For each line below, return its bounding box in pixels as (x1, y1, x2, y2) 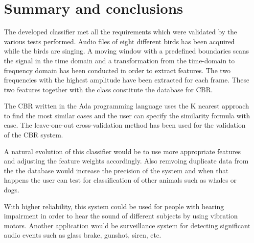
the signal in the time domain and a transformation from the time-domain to (4, 55, 235, 65)
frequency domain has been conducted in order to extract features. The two (4, 65, 231, 75)
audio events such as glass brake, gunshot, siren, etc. (4, 230, 162, 240)
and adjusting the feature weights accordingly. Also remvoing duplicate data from (4, 156, 249, 166)
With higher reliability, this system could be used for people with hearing (4, 201, 224, 211)
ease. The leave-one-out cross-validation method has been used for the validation (4, 120, 246, 130)
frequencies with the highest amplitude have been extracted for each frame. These (4, 75, 250, 85)
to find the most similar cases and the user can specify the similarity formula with (4, 110, 250, 120)
